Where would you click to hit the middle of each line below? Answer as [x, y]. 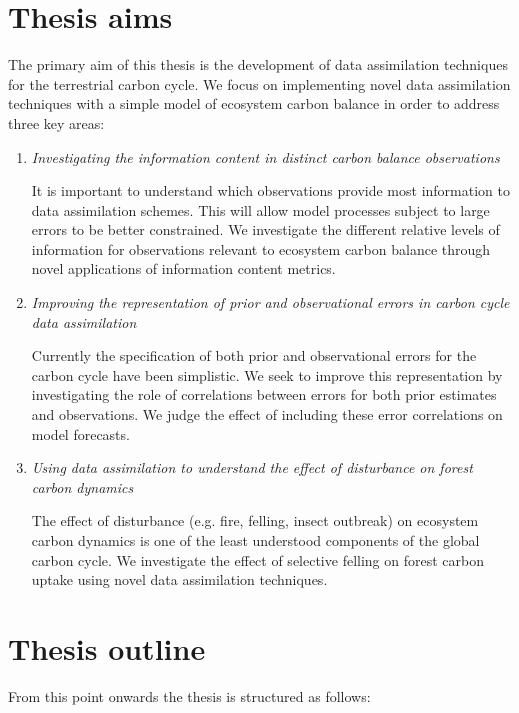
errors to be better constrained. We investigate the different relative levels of [265, 229]
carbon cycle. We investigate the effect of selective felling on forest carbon [257, 559]
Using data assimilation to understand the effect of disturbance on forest [252, 467]
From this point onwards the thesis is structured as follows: [189, 695]
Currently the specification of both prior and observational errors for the [254, 355]
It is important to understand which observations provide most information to [270, 190]
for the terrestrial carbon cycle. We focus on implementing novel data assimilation [259, 83]
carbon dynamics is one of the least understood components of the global [255, 540]
